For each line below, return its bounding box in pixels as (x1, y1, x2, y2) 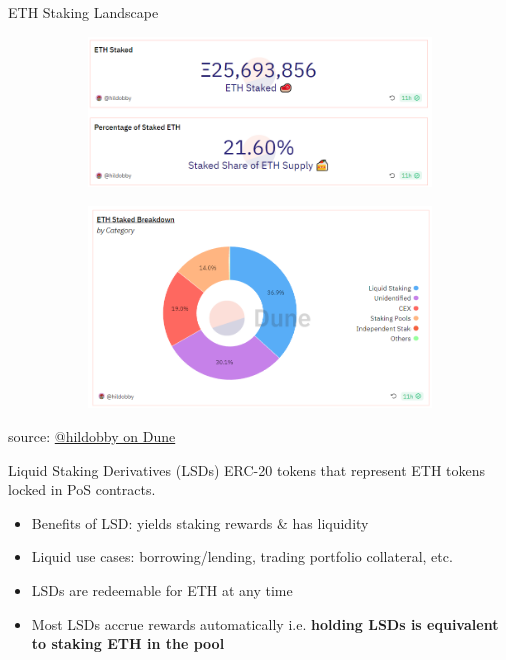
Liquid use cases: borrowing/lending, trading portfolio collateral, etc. (31, 546, 453, 567)
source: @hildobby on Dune (8, 426, 176, 446)
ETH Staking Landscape (8, 2, 159, 22)
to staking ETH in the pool (31, 633, 225, 654)
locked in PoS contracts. (8, 479, 156, 500)
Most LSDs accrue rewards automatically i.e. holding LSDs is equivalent (31, 613, 499, 634)
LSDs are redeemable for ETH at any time (31, 579, 293, 600)
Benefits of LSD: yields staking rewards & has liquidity (31, 512, 369, 533)
